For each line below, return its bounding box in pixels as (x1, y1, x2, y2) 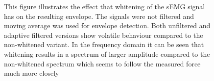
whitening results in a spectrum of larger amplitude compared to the (4, 49, 210, 59)
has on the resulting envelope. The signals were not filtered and (4, 11, 194, 21)
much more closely (4, 68, 59, 78)
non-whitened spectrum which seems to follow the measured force (4, 58, 201, 68)
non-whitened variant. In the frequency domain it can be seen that (4, 39, 204, 49)
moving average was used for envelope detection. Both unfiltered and (4, 20, 211, 31)
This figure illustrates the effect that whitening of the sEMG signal (4, 1, 205, 11)
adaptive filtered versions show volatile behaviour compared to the (4, 30, 203, 40)
